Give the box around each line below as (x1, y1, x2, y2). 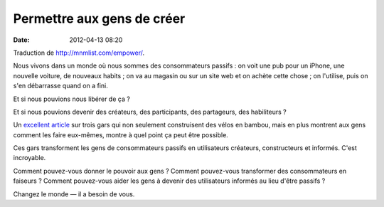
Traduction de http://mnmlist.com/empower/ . (13, 48, 145, 57)
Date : (13, 36, 30, 44)
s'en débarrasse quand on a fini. (13, 82, 108, 90)
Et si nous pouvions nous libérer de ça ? (13, 95, 131, 103)
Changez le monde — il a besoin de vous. (13, 189, 135, 198)
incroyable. (13, 154, 46, 162)
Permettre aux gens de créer (13, 11, 186, 26)
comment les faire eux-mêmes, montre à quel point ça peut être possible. (13, 130, 229, 139)
